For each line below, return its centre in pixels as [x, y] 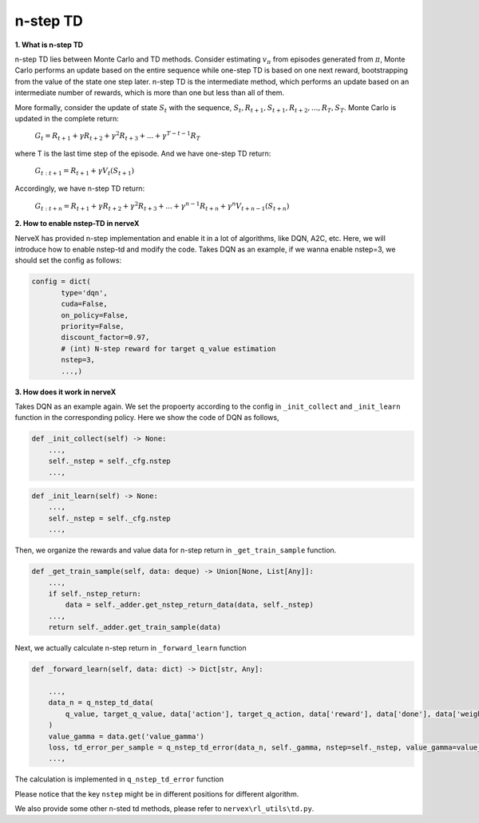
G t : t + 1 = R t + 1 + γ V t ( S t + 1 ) [85, 172]
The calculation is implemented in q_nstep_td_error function [119, 779]
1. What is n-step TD [49, 45]
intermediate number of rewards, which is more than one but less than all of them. [150, 93]
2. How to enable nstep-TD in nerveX [77, 224]
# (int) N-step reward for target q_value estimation [168, 348]
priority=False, [93, 326]
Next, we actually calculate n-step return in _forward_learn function [131, 648]
